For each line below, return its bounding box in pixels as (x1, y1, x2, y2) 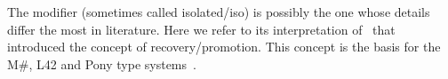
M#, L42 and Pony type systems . (7, 54, 196, 73)
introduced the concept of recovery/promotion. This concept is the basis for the (7, 37, 441, 56)
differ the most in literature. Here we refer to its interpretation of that (7, 20, 396, 38)
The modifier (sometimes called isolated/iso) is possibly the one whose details (7, 3, 430, 20)
